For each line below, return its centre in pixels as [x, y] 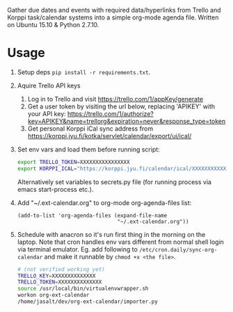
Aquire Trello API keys [49, 85]
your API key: [47, 113]
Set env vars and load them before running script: [88, 149]
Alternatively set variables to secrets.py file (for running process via [114, 182]
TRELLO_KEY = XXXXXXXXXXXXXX [56, 276]
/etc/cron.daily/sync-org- [178, 249]
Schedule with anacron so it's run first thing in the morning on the [111, 234]
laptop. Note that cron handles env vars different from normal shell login [121, 242]
